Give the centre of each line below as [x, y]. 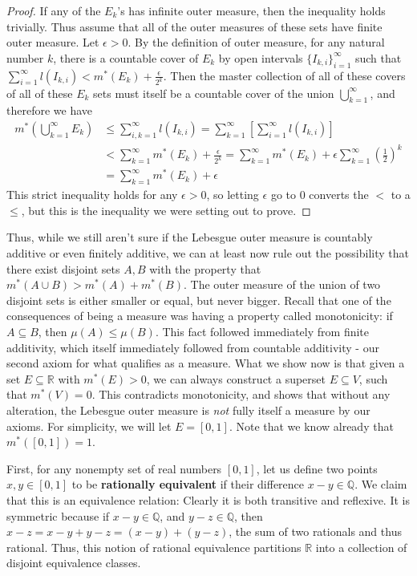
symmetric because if [58, 515]
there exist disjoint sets [63, 268]
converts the [339, 195]
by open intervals [261, 57]
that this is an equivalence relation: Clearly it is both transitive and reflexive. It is [208, 499]
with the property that [205, 268]
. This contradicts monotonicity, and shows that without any [241, 394]
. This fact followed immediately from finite [262, 331]
